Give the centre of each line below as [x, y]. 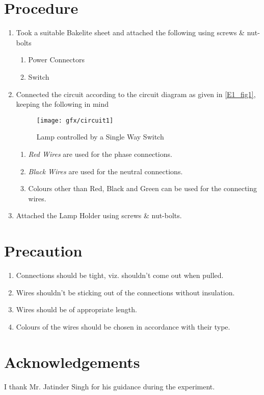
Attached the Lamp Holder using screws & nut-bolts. [99, 215]
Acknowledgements [72, 362]
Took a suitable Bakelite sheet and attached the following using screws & [130, 32]
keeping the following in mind [62, 104]
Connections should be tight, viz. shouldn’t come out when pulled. [120, 275]
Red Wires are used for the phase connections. [100, 154]
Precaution [43, 251]
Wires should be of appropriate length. [76, 309]
